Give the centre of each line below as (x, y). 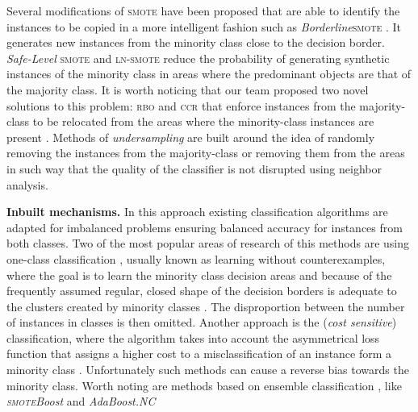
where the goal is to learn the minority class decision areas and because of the (199, 275)
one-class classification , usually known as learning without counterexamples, (196, 258)
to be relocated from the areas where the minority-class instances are (203, 121)
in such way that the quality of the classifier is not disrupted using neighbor (194, 168)
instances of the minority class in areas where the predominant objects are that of (209, 74)
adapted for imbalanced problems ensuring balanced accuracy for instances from (205, 227)
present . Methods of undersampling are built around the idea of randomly (191, 137)
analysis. (27, 184)
